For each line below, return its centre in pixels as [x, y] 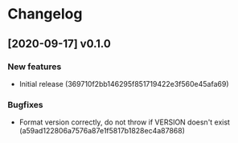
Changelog [45, 14]
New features [35, 67]
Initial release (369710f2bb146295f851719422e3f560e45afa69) [124, 84]
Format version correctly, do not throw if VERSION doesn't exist [125, 122]
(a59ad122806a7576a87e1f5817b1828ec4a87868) [102, 131]
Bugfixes [25, 104]
